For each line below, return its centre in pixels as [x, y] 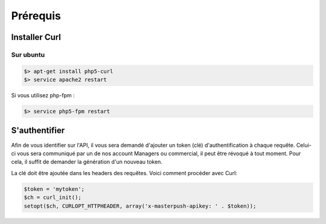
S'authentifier [38, 131]
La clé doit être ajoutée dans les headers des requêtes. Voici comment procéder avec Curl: [124, 173]
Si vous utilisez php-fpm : [43, 95]
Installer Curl [36, 37]
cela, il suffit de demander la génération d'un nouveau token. [87, 162]
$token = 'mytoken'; [54, 189]
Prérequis [36, 16]
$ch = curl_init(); [53, 197]
